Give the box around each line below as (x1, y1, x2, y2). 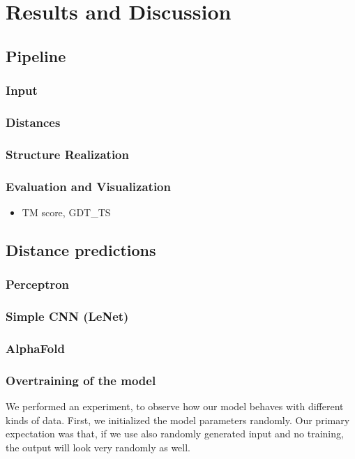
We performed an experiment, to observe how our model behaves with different (6, 399, 344, 414)
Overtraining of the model (6, 371, 156, 389)
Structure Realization (6, 145, 129, 163)
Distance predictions (6, 239, 156, 260)
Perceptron (6, 276, 70, 293)
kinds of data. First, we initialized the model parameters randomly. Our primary (6, 412, 350, 427)
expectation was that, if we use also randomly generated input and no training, (6, 426, 344, 441)
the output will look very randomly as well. (6, 439, 191, 454)
